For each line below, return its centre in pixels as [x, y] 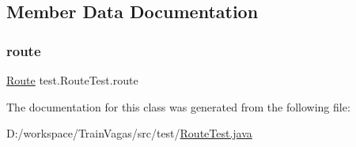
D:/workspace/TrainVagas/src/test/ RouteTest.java [129, 133]
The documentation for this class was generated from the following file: [178, 106]
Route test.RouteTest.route [72, 80]
